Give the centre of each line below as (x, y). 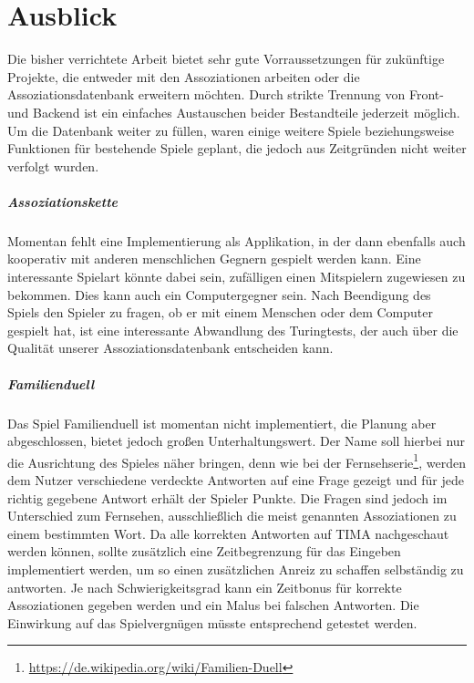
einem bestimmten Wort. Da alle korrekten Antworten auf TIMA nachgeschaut (228, 533)
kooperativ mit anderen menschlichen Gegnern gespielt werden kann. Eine (214, 259)
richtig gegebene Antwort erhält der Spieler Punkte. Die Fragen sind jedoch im (227, 497)
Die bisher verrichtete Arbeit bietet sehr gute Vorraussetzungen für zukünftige (226, 59)
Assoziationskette (63, 201)
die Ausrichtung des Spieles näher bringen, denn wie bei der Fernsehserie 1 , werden (237, 461)
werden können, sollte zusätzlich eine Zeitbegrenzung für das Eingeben (204, 551)
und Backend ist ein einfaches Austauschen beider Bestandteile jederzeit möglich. (234, 112)
